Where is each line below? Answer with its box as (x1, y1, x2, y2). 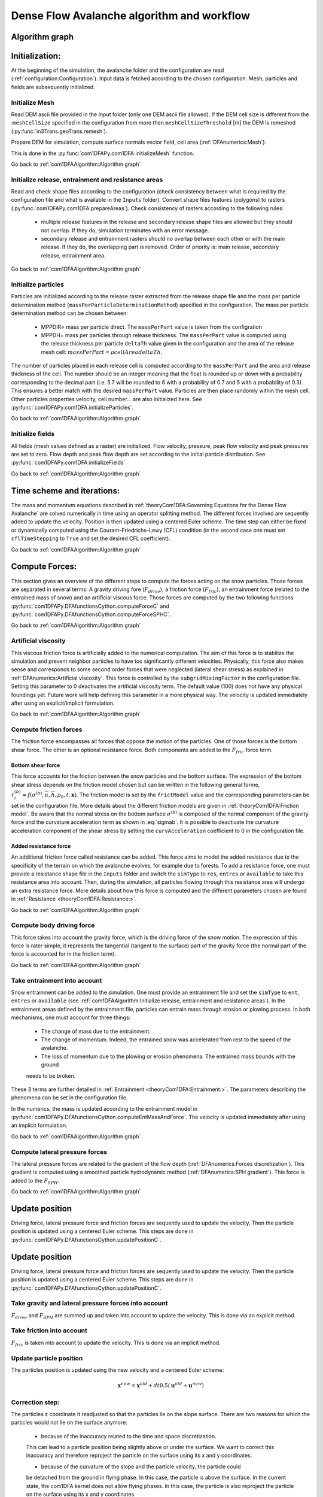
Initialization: (11, 51, 61, 61)
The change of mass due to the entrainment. (41, 1028, 151, 1035)
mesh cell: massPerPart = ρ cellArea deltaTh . (41, 348, 163, 356)
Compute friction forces (11, 725, 83, 734)
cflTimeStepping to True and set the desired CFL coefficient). (11, 535, 170, 542)
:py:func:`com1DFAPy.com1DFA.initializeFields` (11, 459, 126, 466)
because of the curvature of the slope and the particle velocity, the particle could (41, 1463, 241, 1470)
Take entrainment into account (11, 976, 102, 984)
